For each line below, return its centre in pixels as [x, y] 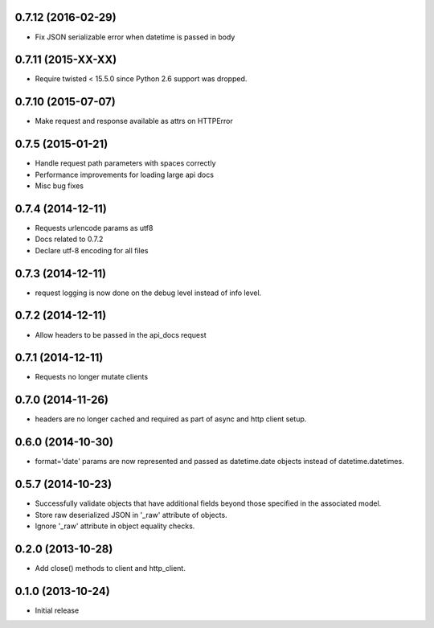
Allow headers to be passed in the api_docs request [121, 335]
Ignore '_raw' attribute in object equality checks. [115, 526]
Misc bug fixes [59, 186]
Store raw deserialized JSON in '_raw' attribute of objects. [131, 515]
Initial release [57, 610]
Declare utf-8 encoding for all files [92, 250]
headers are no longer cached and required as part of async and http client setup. [171, 419]
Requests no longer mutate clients [92, 377]
